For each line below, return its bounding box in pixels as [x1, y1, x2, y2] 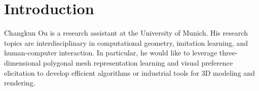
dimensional [4, 57, 41, 68]
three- [219, 47, 238, 58]
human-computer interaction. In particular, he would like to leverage [4, 47, 217, 58]
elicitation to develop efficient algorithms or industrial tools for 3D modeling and [4, 67, 255, 78]
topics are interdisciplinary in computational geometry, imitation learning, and [4, 37, 248, 48]
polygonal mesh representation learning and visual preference [43, 57, 233, 68]
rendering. [4, 77, 35, 88]
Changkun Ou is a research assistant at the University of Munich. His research [4, 27, 248, 38]
